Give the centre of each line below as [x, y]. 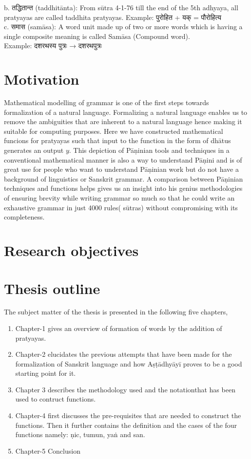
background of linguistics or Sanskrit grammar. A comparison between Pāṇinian [124, 178]
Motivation [42, 79]
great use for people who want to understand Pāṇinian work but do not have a [121, 169]
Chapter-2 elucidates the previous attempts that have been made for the [124, 354]
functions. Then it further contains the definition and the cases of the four [126, 425]
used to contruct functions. [56, 399]
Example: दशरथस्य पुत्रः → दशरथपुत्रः [53, 46]
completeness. [24, 217]
